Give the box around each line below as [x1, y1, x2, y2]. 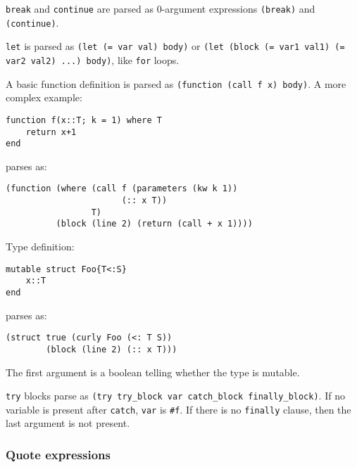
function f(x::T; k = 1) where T [6, 115, 162, 125]
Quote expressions [6, 445, 111, 463]
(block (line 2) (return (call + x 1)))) [56, 219, 253, 229]
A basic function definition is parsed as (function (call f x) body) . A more [6, 76, 346, 91]
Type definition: [6, 239, 75, 254]
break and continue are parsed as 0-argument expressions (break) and [6, 1, 315, 15]
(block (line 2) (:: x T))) [46, 344, 177, 354]
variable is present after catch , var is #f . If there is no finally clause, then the [6, 402, 351, 416]
